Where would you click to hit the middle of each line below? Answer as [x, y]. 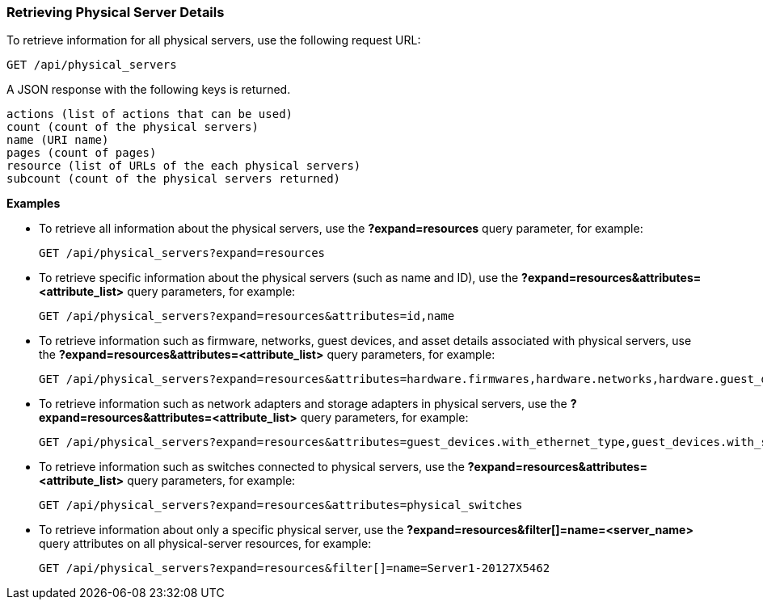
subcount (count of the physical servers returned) [174, 179]
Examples [34, 204]
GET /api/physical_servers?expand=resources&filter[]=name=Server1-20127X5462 [295, 568]
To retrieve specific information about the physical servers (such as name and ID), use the [279, 278]
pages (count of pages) [82, 153]
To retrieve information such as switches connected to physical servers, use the [252, 467]
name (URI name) [58, 140]
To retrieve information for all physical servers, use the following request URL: [214, 40]
